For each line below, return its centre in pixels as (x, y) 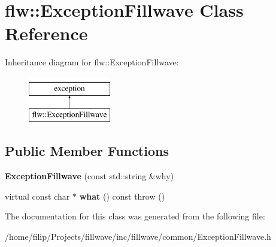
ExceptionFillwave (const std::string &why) (90, 176)
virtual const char (37, 196)
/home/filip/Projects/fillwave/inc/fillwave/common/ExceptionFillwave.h (138, 237)
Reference (46, 33)
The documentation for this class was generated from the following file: (135, 216)
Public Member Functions (87, 151)
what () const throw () (122, 196)
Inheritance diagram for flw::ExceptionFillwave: (92, 62)
